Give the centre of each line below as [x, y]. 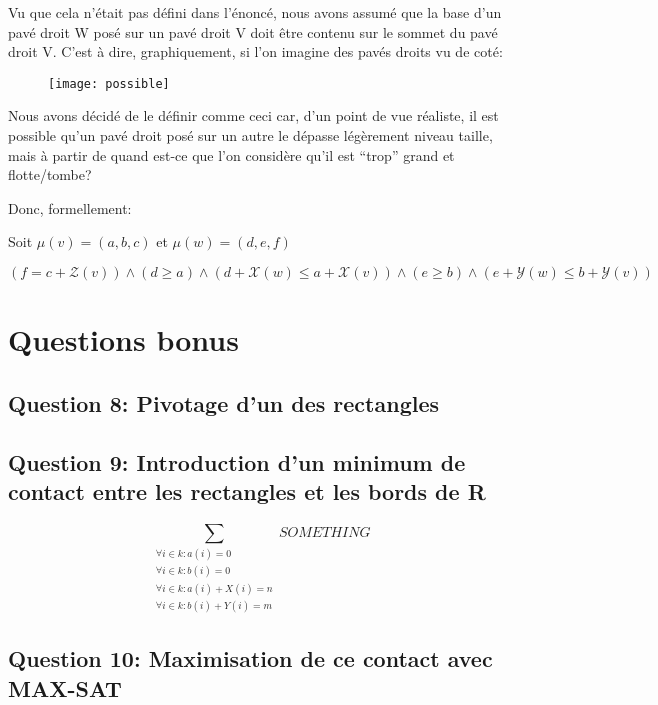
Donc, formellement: [70, 207]
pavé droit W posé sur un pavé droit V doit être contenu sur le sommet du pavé [253, 31]
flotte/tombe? [50, 174]
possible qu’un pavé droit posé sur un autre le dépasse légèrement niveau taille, [250, 135]
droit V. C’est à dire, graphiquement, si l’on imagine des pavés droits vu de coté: [255, 51]
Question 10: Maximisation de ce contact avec [250, 658]
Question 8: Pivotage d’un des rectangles [224, 402]
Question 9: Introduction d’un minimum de [237, 461]
